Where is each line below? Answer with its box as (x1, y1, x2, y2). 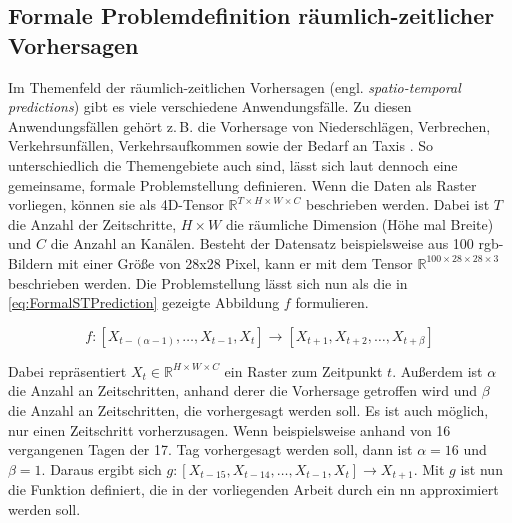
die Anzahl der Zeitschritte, (8, 213, 177, 234)
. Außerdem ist (392, 360, 483, 381)
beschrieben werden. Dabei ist (305, 194, 490, 215)
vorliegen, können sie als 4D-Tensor (8, 194, 224, 215)
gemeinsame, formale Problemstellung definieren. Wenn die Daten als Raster (8, 174, 477, 195)
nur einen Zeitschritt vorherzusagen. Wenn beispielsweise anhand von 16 (8, 419, 451, 440)
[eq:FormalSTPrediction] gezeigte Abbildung (8, 292, 280, 313)
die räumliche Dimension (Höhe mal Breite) (225, 213, 494, 234)
